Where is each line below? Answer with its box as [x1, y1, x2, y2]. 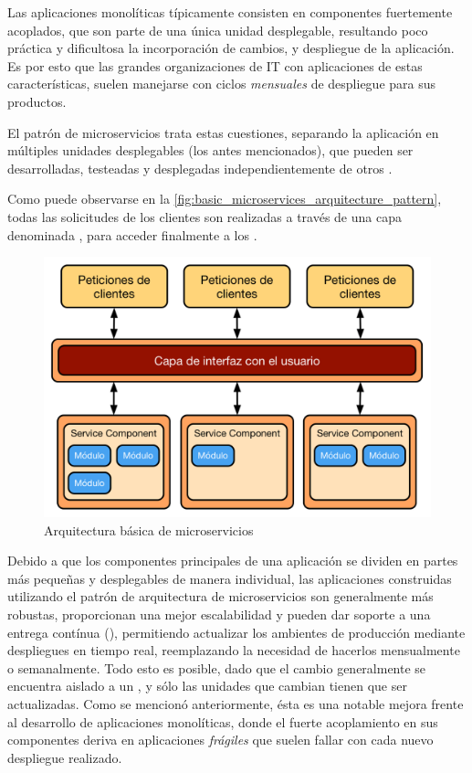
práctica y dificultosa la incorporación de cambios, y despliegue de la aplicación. [7, 38, 455, 58]
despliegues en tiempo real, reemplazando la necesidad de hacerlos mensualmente [7, 641, 460, 660]
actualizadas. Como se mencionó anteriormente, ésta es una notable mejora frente [7, 694, 464, 713]
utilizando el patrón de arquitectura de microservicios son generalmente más [7, 587, 434, 606]
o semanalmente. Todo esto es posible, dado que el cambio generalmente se [7, 658, 426, 677]
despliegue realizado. [7, 747, 122, 767]
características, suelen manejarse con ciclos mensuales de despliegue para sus [7, 74, 436, 93]
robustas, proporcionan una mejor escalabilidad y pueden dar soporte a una [7, 604, 431, 623]
